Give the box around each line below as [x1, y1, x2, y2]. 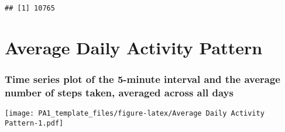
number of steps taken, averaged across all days [5, 85, 234, 99]
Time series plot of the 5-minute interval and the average [5, 71, 280, 86]
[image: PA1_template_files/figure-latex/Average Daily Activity [5, 109, 265, 118]
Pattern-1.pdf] [5, 119, 64, 127]
